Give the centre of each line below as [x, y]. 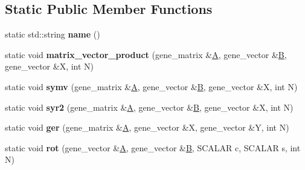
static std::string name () [53, 34]
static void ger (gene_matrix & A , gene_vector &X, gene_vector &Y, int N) [147, 127]
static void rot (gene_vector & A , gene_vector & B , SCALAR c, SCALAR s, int [153, 147]
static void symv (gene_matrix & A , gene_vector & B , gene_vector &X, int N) [151, 86]
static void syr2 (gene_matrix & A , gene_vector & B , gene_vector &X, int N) [149, 107]
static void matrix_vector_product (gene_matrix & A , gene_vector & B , [146, 54]
